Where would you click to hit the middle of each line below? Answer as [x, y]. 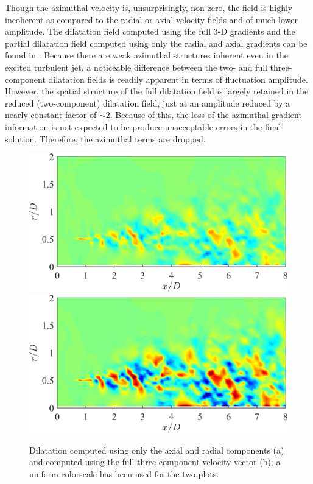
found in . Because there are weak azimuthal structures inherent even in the [146, 55]
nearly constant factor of [51, 115]
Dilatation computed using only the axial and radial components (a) [157, 450]
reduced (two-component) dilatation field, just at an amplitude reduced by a [148, 103]
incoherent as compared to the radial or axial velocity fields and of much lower [151, 19]
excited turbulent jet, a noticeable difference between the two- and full [136, 67]
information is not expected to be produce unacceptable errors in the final [143, 126]
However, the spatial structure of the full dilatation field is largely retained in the [157, 91]
